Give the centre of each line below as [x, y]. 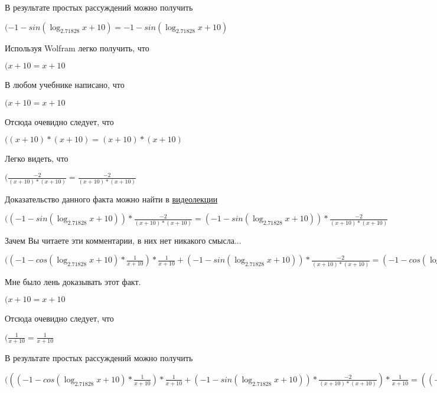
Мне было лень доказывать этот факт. [73, 281]
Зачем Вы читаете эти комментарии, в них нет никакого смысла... [123, 240]
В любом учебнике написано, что [65, 85]
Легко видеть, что [37, 158]
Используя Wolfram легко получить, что [77, 48]
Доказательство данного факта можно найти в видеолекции [111, 199]
